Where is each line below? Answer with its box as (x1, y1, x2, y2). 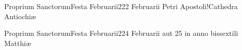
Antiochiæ (4, 11, 36, 21)
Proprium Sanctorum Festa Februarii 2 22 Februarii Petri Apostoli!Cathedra (4, 1, 238, 11)
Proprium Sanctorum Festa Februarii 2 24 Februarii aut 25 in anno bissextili (4, 28, 238, 38)
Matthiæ (4, 37, 31, 48)
